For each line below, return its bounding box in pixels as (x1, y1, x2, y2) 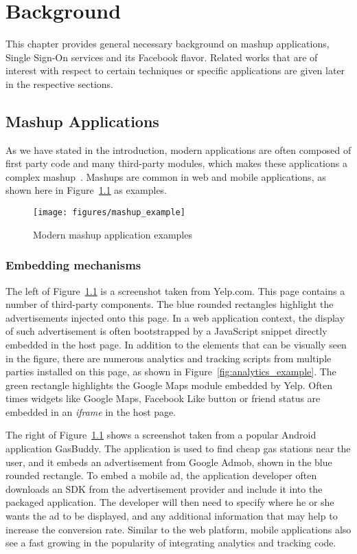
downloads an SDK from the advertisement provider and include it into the (5, 481, 323, 496)
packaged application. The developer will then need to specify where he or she (5, 495, 334, 509)
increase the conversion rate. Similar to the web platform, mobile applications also (5, 522, 352, 536)
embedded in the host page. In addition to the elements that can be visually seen (5, 337, 347, 351)
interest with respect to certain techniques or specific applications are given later (5, 63, 345, 78)
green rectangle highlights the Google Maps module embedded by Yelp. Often (5, 377, 332, 392)
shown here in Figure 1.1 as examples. (5, 183, 168, 197)
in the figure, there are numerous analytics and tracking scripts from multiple (5, 351, 332, 365)
